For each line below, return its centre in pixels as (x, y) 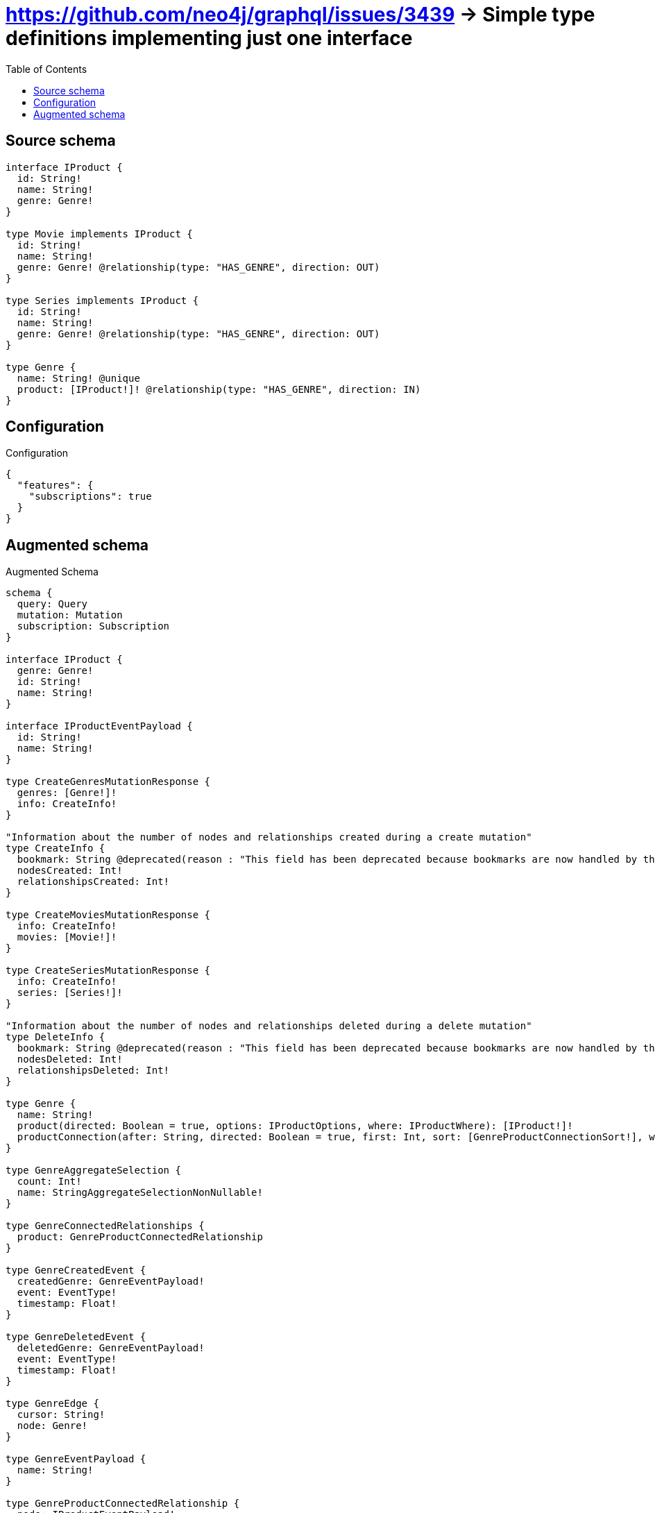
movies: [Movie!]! (67, 937)
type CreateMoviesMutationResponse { (108, 915)
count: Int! (49, 1182)
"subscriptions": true (90, 497)
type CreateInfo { (56, 848)
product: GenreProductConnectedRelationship (140, 1237)
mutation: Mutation (70, 615)
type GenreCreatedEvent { (76, 1270)
